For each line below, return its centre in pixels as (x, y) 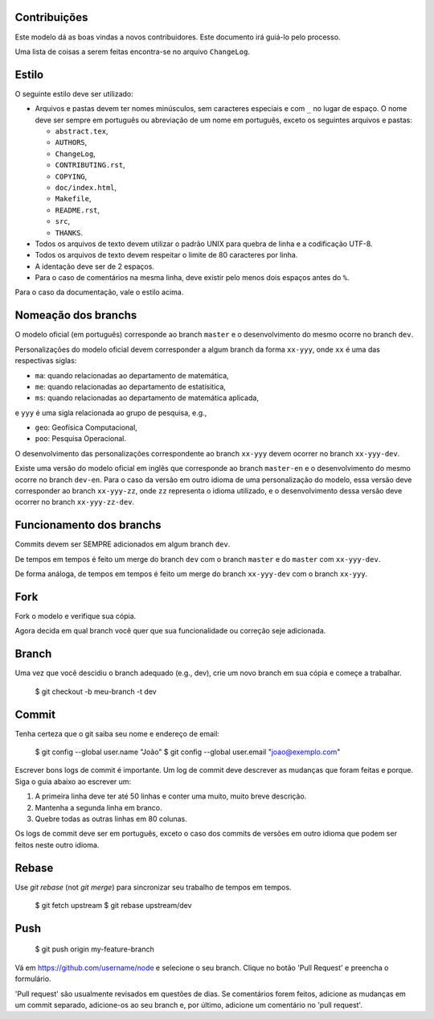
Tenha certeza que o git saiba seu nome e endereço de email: (117, 733)
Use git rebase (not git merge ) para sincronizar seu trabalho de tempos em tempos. (154, 887)
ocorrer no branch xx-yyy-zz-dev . (75, 502)
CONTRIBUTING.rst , (90, 165)
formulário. (33, 979)
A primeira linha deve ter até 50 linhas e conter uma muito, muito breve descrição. (171, 796)
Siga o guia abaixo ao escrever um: (73, 782)
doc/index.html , (86, 187)
